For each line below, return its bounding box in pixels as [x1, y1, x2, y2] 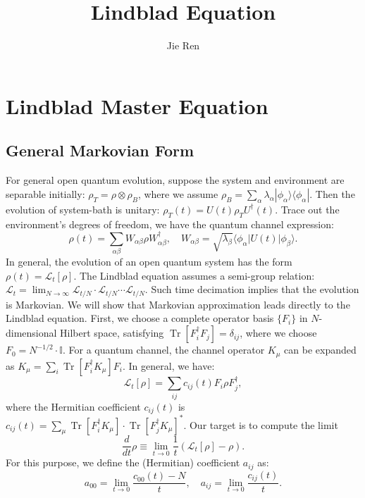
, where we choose [240, 325, 317, 340]
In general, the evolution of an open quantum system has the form [6, 254, 292, 269]
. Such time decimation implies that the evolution [144, 282, 359, 297]
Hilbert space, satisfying [60, 325, 164, 340]
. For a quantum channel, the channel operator [62, 342, 265, 357]
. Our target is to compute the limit [183, 417, 338, 432]
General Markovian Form [6, 139, 194, 161]
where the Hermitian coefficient [6, 399, 141, 413]
